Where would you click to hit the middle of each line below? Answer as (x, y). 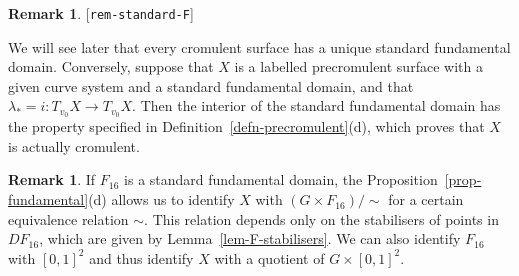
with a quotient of (269, 257)
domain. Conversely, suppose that (111, 66)
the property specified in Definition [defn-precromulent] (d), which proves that (246, 126)
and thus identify (141, 257)
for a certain (426, 199)
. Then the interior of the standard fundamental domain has (316, 105)
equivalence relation (68, 218)
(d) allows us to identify (161, 199)
